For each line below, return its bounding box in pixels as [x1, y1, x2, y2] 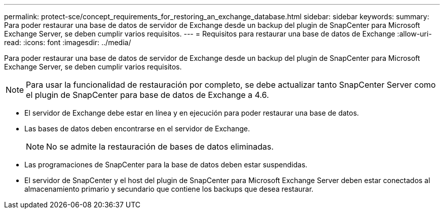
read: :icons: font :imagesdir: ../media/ [4, 38, 131, 47]
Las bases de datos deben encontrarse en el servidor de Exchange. [24, 124, 250, 133]
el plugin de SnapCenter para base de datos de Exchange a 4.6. [26, 90, 269, 100]
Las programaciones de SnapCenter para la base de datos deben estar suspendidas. [24, 160, 308, 169]
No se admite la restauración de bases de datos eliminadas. [46, 141, 274, 152]
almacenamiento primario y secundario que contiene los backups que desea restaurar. [24, 185, 314, 193]
